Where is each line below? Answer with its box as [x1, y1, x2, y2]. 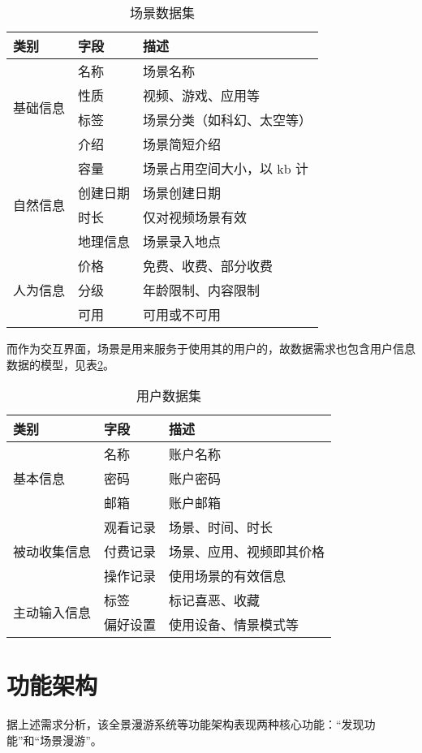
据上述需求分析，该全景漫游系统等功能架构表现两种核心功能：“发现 [6, 716, 364, 733]
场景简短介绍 [143, 135, 222, 153]
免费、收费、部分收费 [143, 256, 273, 275]
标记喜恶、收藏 [169, 591, 261, 610]
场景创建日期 [143, 183, 222, 202]
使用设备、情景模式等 [169, 615, 299, 635]
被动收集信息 [13, 542, 92, 562]
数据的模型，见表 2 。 [6, 355, 114, 372]
